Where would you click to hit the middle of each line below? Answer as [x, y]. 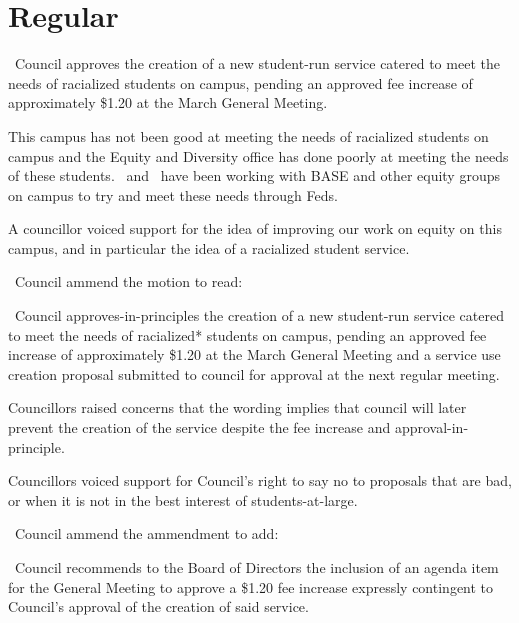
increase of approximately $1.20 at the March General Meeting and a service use [254, 354]
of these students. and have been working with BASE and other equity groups [254, 175]
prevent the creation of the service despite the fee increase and [199, 427]
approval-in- [431, 427]
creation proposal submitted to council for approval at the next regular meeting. [254, 373]
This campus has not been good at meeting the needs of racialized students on [248, 135]
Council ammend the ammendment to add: [146, 533]
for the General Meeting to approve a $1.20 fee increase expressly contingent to [251, 586]
